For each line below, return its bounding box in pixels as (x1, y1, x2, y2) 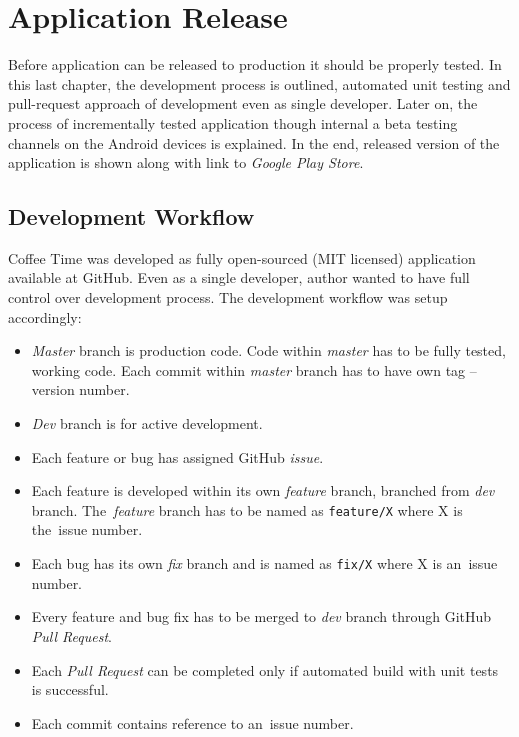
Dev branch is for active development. (31, 413, 263, 434)
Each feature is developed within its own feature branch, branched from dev (31, 480, 495, 501)
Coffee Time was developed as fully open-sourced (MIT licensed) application (8, 247, 476, 268)
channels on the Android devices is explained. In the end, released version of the (8, 132, 500, 153)
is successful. (31, 679, 109, 700)
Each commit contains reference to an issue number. (31, 712, 354, 733)
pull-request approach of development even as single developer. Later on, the (8, 93, 478, 114)
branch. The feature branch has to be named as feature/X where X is (31, 499, 463, 520)
